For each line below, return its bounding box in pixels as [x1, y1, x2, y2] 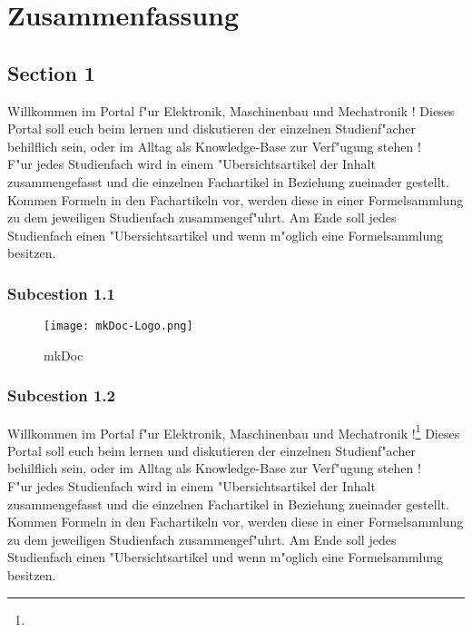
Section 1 [7, 58, 95, 86]
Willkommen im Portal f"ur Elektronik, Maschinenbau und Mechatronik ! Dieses [7, 101, 455, 120]
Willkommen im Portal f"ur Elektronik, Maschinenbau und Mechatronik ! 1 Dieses [7, 420, 460, 442]
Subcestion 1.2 [7, 384, 115, 407]
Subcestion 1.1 [7, 281, 115, 304]
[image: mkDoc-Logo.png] [44, 320, 193, 333]
